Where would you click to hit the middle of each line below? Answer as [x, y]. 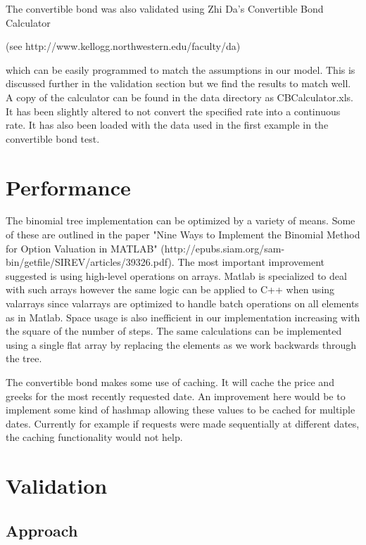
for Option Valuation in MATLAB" [82, 248]
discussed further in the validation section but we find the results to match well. [178, 83]
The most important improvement [251, 262]
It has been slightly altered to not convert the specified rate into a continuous [173, 111]
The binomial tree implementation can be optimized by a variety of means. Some [181, 220]
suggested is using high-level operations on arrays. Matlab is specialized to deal [176, 275]
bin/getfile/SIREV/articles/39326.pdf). [90, 262]
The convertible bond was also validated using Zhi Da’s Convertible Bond [165, 8]
